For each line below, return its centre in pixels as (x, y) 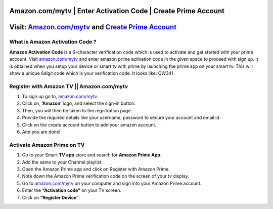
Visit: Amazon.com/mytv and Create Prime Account (93, 27)
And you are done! (41, 132)
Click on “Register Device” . (51, 197)
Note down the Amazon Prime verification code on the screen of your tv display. (106, 176)
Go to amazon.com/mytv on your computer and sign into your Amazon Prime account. (112, 183)
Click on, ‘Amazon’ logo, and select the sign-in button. (79, 103)
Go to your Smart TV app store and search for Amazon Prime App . (92, 155)
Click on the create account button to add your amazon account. (89, 124)
